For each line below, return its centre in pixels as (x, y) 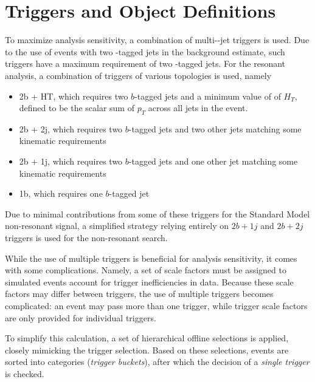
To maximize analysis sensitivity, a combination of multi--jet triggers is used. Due (157, 40)
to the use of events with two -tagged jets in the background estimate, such (145, 51)
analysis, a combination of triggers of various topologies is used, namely (138, 75)
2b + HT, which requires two (74, 96)
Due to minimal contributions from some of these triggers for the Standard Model (157, 213)
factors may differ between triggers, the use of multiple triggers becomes (139, 294)
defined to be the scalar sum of (77, 108)
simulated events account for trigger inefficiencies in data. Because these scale (149, 281)
